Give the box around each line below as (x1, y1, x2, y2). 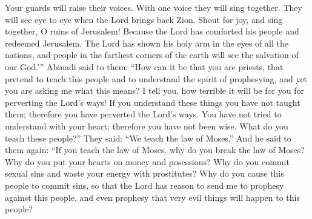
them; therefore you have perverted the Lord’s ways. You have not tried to (5, 108, 282, 120)
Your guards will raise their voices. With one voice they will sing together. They (5, 1, 302, 13)
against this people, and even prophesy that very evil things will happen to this (5, 191, 300, 203)
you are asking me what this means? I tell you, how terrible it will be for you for (5, 84, 304, 97)
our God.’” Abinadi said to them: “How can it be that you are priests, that (5, 60, 284, 73)
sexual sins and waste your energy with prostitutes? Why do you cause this (5, 167, 284, 180)
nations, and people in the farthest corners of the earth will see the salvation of (5, 48, 299, 61)
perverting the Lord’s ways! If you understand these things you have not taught (5, 96, 300, 108)
